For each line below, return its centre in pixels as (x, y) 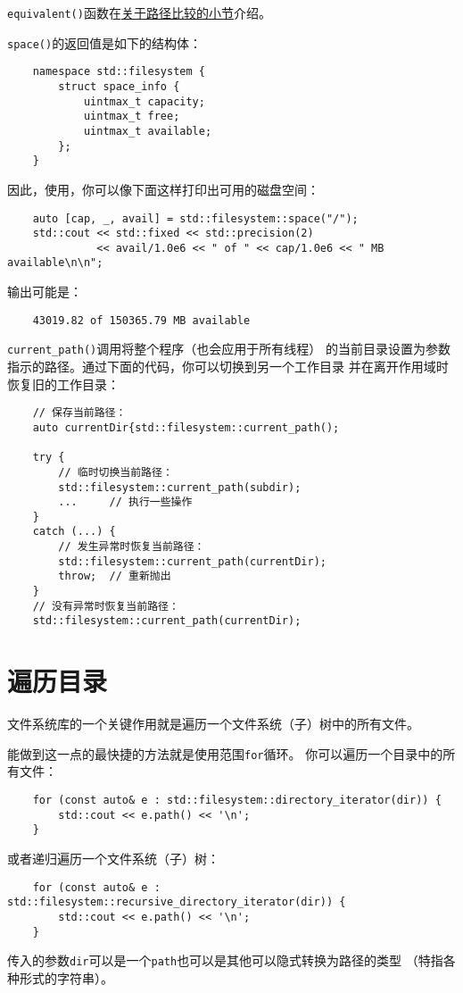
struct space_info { (119, 86)
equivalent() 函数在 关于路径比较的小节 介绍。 (139, 13)
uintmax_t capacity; (144, 101)
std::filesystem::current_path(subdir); (180, 487)
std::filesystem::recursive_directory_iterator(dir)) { (177, 902)
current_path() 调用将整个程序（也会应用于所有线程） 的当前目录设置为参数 (229, 349)
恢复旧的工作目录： (63, 384)
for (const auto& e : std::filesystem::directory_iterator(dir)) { (237, 801)
